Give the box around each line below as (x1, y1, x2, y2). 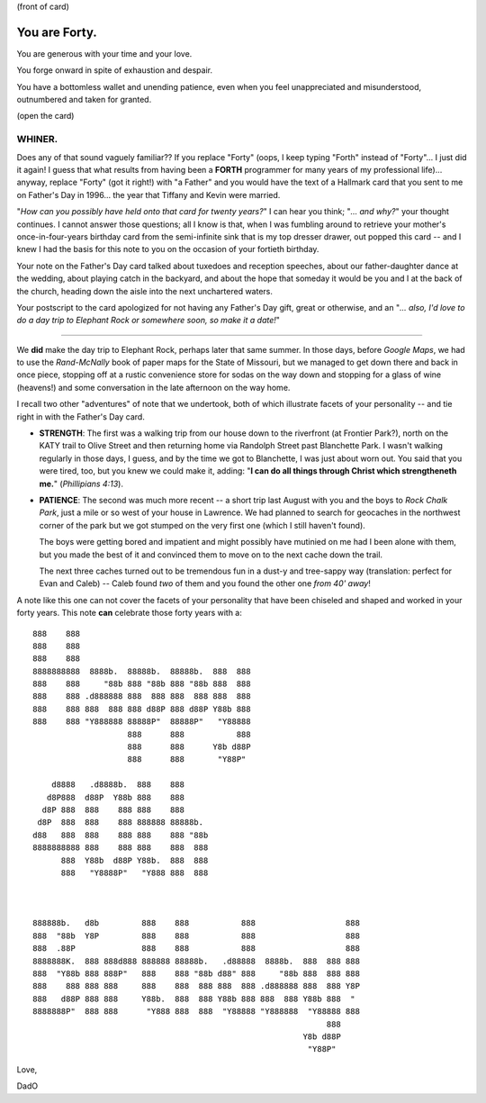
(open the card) (16, 111, 75, 122)
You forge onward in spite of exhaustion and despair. (16, 65, 213, 76)
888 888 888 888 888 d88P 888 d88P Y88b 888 (32, 703, 251, 714)
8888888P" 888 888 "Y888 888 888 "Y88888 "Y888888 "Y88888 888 (32, 1007, 360, 1017)
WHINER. (16, 133, 58, 146)
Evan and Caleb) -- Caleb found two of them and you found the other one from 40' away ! (39, 578, 371, 589)
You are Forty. (16, 24, 98, 40)
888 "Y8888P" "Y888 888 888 (60, 867, 209, 878)
